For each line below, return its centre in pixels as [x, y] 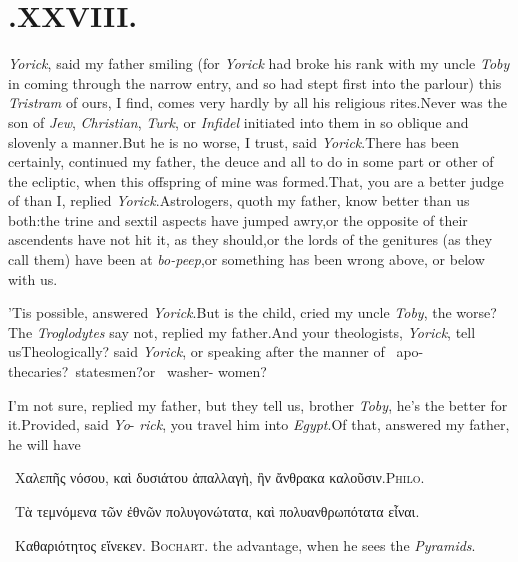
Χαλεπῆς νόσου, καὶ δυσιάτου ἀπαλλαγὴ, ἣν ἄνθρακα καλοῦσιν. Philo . [219, 477]
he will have [44, 443]
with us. [33, 278]
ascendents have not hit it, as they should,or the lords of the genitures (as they [250, 239]
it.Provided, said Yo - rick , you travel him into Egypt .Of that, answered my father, [259, 424]
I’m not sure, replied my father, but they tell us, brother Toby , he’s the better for [258, 404]
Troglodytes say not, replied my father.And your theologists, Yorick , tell [256, 331]
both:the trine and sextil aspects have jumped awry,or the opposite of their [238, 219]
